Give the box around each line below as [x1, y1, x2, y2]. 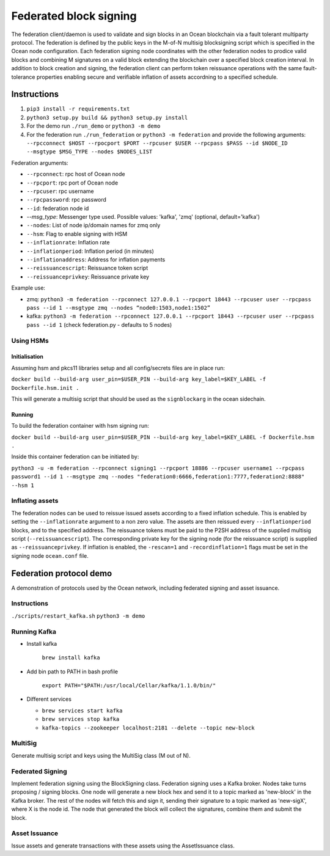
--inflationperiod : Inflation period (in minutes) [26, 247, 154, 255]
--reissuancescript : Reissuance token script [26, 265, 148, 272]
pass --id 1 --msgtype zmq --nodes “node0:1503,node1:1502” [26, 304, 211, 311]
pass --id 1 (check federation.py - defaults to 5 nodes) [26, 321, 172, 328]
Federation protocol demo [11, 568, 112, 579]
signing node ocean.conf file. [11, 552, 89, 559]
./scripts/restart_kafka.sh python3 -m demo [11, 612, 145, 620]
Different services [26, 695, 71, 703]
